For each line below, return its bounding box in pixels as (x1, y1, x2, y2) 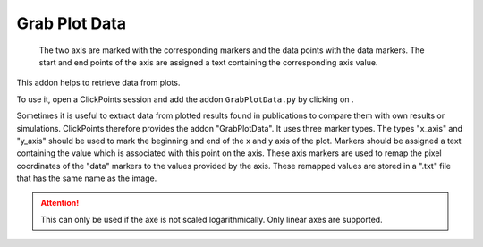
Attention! (40, 198, 80, 209)
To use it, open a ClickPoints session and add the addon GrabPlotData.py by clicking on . (16, 94, 354, 105)
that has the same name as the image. (16, 173, 157, 183)
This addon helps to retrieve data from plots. (16, 77, 181, 89)
